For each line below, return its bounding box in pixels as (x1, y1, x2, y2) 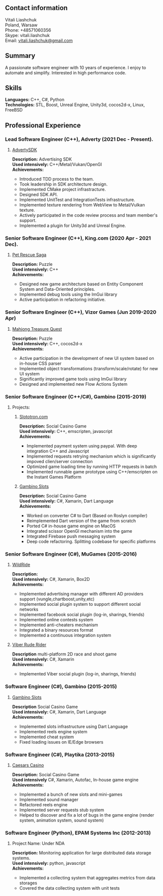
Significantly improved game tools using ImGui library (19, 376, 127, 382)
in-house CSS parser (19, 360, 62, 366)
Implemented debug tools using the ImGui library (19, 292, 118, 298)
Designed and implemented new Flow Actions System (19, 381, 127, 387)
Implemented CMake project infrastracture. (19, 187, 106, 192)
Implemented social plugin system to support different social (19, 601, 141, 607)
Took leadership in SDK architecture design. (19, 181, 108, 187)
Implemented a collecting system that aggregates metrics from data (19, 875, 156, 881)
